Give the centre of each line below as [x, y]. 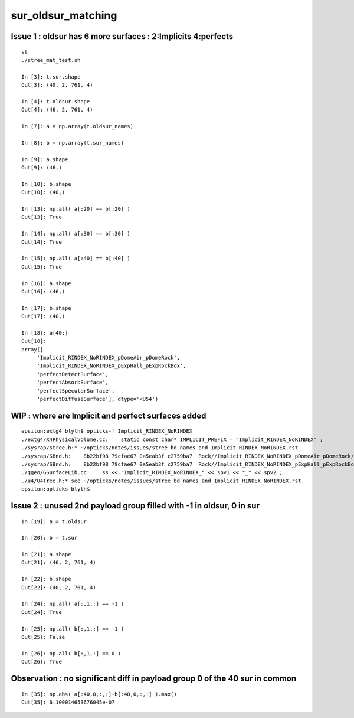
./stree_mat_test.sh [51, 60]
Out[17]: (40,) [43, 316]
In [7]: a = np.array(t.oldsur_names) [78, 126]
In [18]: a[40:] [45, 333]
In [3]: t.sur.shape [51, 76]
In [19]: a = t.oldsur [54, 521]
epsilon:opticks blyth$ [56, 489]
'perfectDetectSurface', [73, 374]
